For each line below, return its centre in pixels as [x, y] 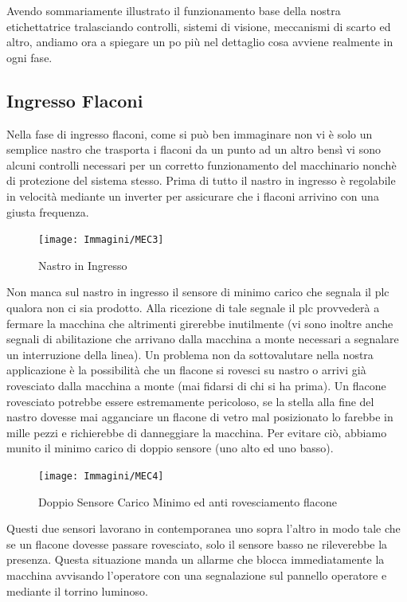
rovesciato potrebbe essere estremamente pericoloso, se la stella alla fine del [190, 401]
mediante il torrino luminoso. [77, 590]
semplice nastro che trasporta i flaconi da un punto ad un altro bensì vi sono [194, 149]
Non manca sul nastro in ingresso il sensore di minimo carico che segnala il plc [198, 292]
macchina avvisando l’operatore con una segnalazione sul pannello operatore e [197, 575]
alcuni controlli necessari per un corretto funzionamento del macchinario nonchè [202, 164]
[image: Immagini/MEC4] [101, 476]
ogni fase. [29, 57]
